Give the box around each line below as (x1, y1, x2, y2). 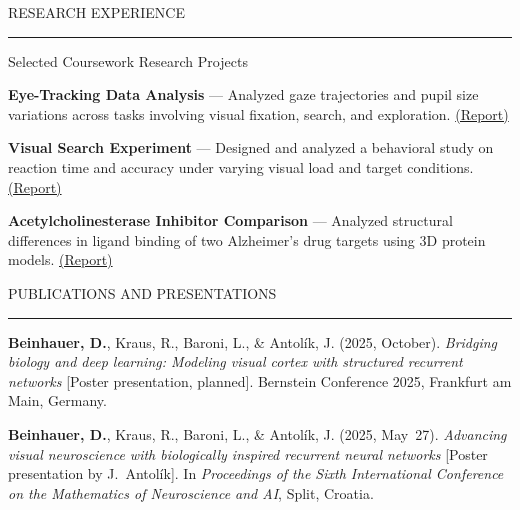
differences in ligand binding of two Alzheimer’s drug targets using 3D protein (8, 229, 486, 250)
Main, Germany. (8, 390, 107, 411)
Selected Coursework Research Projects (8, 50, 248, 71)
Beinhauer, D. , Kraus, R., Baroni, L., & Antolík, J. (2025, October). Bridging (8, 331, 498, 352)
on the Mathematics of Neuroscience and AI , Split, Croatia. (8, 482, 374, 503)
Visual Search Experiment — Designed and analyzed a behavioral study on (8, 137, 494, 158)
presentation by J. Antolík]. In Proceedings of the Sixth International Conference (8, 463, 504, 484)
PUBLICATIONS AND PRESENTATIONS (8, 282, 277, 303)
